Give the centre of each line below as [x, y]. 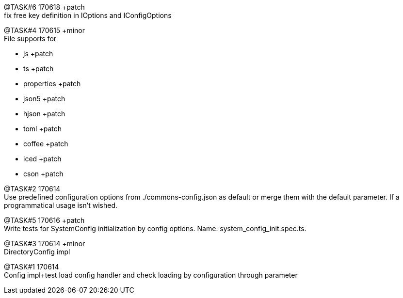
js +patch [38, 54]
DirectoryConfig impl [37, 252]
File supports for [30, 39]
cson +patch [43, 174]
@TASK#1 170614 [32, 267]
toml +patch [42, 129]
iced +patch [42, 159]
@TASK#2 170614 [32, 189]
